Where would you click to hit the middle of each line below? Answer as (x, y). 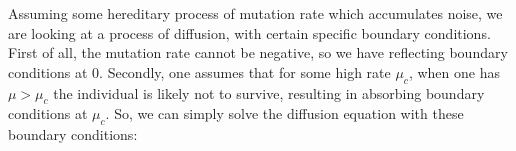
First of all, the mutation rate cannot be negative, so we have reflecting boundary (258, 52)
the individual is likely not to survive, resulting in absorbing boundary (269, 92)
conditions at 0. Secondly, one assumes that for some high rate (199, 71)
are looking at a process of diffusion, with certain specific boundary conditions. (249, 32)
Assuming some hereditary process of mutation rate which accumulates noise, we (255, 13)
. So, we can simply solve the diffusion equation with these (284, 113)
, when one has (454, 71)
